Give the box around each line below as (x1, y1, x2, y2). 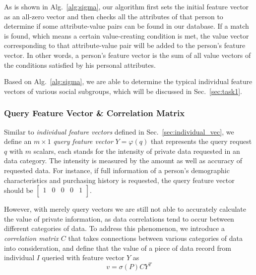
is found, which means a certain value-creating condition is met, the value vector (4, 30, 249, 41)
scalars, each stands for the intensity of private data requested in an (33, 145, 240, 156)
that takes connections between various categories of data (68, 232, 243, 243)
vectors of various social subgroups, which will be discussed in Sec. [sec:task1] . (4, 86, 242, 96)
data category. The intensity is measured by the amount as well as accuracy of (4, 155, 242, 166)
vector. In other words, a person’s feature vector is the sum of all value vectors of (4, 49, 251, 60)
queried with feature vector (42, 252, 125, 263)
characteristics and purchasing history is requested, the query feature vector (4, 175, 235, 185)
